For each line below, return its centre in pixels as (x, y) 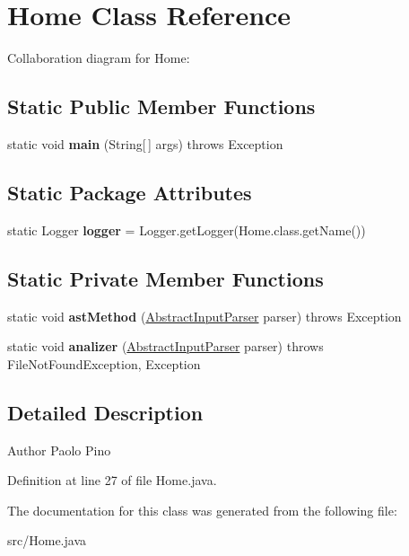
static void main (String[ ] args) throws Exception (145, 143)
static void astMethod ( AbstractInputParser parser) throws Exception (204, 316)
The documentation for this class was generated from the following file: (202, 510)
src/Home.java (47, 540)
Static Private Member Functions (165, 278)
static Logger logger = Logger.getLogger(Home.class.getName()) (187, 229)
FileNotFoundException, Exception (104, 363)
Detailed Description (105, 412)
